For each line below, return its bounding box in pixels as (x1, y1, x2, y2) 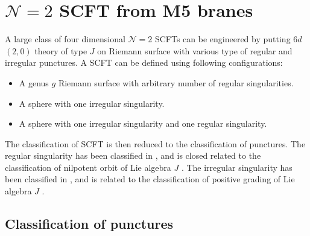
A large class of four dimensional (5, 33, 125, 45)
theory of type (34, 44, 87, 57)
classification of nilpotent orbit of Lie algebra (5, 161, 171, 173)
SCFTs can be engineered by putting (154, 33, 291, 45)
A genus (19, 76, 49, 89)
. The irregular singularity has (181, 161, 293, 173)
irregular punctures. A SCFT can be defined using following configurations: (5, 56, 283, 69)
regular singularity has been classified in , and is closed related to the (5, 149, 261, 162)
